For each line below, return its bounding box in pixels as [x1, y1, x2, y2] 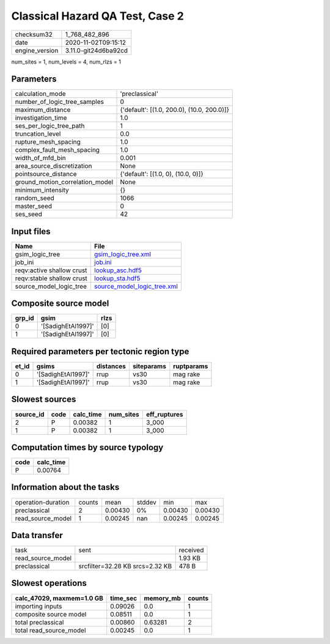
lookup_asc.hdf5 [94, 266, 142, 275]
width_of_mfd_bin [15, 154, 67, 162]
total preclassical [15, 618, 64, 626]
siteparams [132, 362, 166, 370]
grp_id [15, 314, 34, 322]
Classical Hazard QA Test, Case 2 [11, 9, 185, 23]
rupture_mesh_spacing [15, 138, 81, 146]
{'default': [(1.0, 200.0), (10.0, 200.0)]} [120, 106, 229, 114]
